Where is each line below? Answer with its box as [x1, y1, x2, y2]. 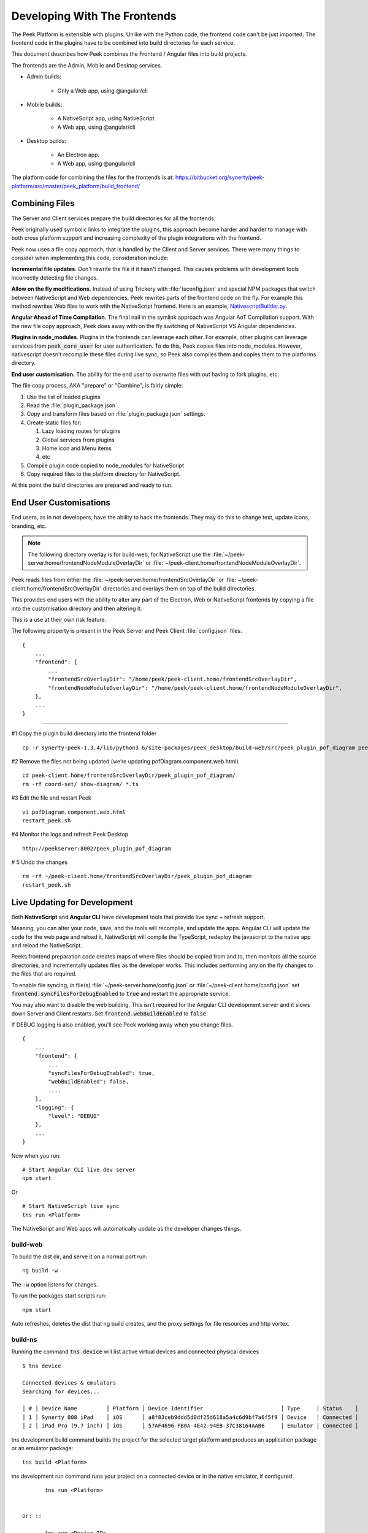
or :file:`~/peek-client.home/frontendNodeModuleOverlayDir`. [145, 559, 301, 567]
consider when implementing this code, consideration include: [11, 254, 169, 262]
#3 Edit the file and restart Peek [11, 794, 91, 801]
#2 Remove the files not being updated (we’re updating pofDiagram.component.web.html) [11, 757, 239, 765]
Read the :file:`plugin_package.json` [26, 402, 118, 409]
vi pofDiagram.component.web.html [22, 808, 126, 816]
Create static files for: [26, 419, 82, 426]
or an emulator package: [11, 1445, 74, 1452]
